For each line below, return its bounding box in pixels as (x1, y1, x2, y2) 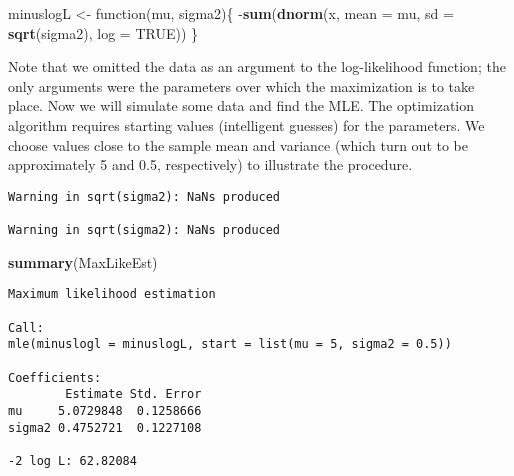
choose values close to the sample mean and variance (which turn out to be (8, 134, 468, 155)
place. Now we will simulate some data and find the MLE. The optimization (8, 95, 475, 116)
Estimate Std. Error (65, 387, 202, 402)
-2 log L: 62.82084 (8, 453, 137, 468)
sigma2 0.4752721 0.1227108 (8, 420, 202, 435)
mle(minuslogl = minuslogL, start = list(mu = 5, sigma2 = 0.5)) (8, 337, 452, 352)
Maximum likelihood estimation (8, 287, 216, 302)
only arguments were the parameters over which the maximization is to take (8, 75, 475, 96)
